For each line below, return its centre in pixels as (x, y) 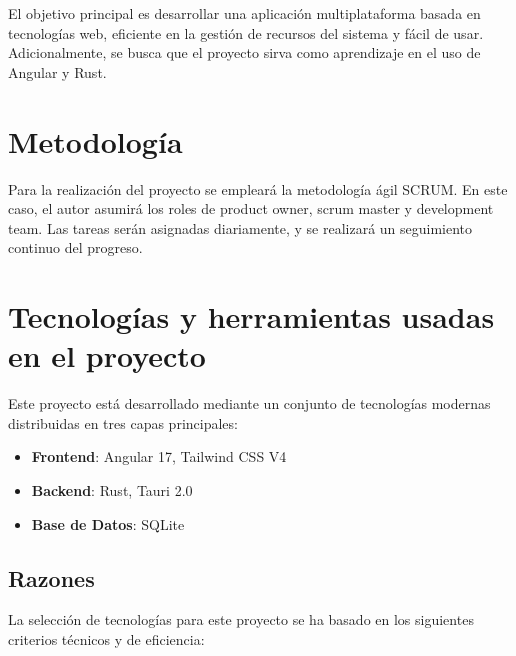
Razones (51, 577)
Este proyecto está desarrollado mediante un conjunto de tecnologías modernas (249, 403)
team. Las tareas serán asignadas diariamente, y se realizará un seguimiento (240, 227)
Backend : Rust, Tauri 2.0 (112, 489)
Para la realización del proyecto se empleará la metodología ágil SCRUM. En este (258, 188)
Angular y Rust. (57, 71)
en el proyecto (107, 355)
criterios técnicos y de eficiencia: (106, 638)
